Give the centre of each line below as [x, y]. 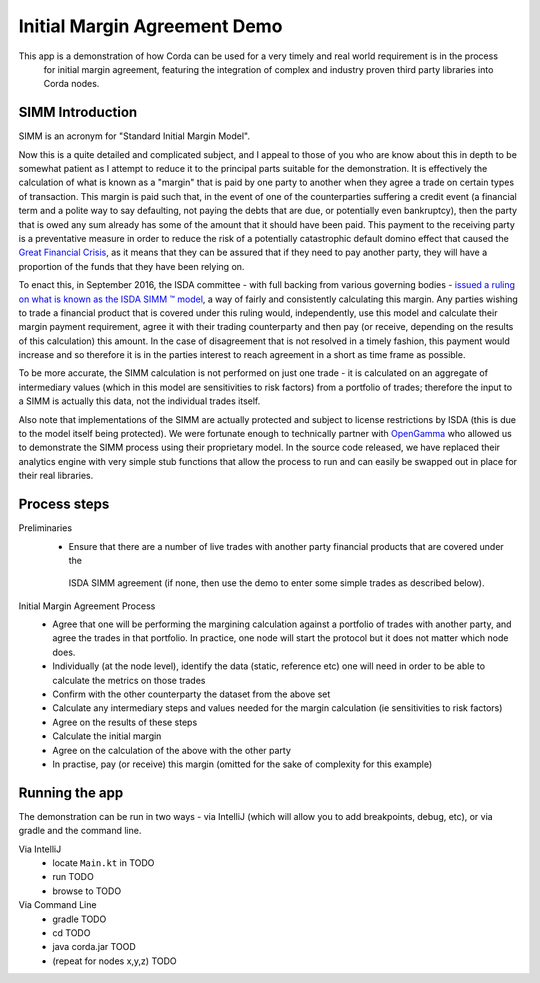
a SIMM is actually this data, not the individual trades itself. [139, 401]
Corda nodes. [71, 84]
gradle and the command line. [80, 831]
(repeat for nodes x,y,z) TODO [114, 961]
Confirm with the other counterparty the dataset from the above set [191, 694]
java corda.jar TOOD [94, 947]
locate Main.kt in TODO [103, 863]
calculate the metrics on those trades [129, 680]
